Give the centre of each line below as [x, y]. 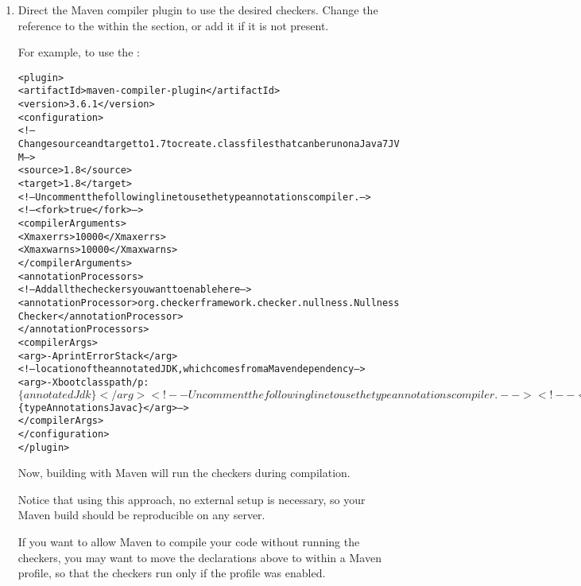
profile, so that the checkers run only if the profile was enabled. [172, 573]
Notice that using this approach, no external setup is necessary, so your [192, 499]
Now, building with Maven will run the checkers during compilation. [184, 473]
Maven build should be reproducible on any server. [141, 515]
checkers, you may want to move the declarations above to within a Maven [199, 557]
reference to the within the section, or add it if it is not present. [173, 25]
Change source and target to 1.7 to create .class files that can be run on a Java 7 [203, 144]
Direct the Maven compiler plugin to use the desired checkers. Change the [198, 10]
